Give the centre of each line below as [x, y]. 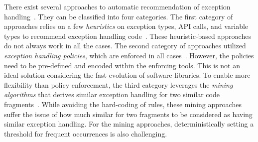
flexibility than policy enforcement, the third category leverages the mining [119, 84]
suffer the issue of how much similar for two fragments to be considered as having [128, 114]
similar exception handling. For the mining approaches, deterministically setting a [129, 124]
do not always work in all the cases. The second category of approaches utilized [125, 46]
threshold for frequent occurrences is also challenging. [86, 133]
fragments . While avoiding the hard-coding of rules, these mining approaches [123, 104]
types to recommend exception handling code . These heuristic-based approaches [128, 36]
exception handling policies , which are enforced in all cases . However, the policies [129, 55]
